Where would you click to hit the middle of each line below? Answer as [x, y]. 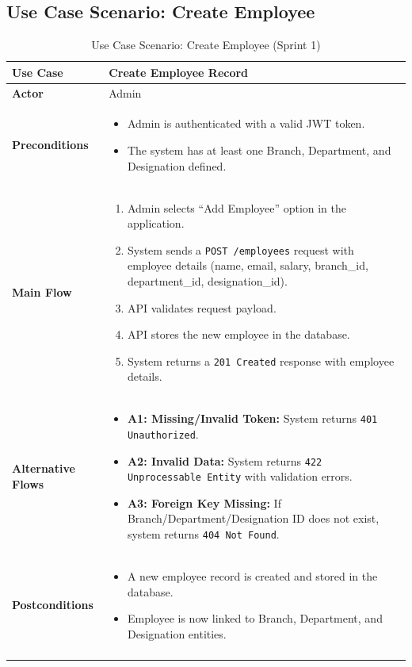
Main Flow [42, 291]
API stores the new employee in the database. [238, 334]
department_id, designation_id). [207, 280]
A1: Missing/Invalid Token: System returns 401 [252, 418]
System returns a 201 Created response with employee [261, 360]
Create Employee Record [179, 72]
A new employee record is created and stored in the [252, 575]
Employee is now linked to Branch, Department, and [255, 618]
